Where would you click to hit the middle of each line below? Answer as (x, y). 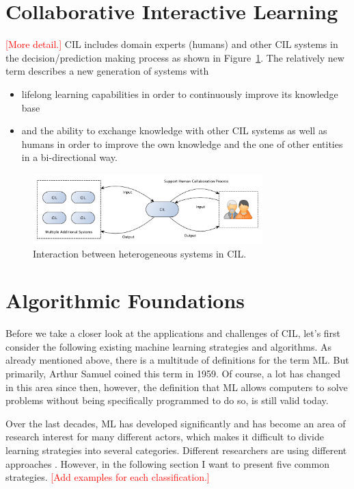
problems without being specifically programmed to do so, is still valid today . (167, 400)
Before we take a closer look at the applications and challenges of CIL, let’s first (173, 333)
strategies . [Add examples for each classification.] (108, 477)
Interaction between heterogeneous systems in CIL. (140, 253)
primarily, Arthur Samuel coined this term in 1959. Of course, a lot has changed (173, 374)
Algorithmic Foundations (125, 300)
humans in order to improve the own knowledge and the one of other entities (182, 143)
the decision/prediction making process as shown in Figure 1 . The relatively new (175, 57)
